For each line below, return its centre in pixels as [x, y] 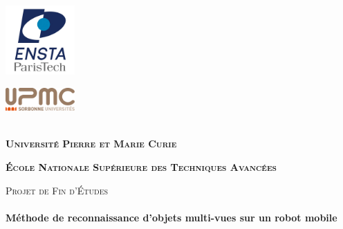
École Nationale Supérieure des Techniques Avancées [141, 166]
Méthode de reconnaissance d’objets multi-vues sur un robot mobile [171, 217]
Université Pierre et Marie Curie [91, 144]
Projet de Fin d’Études [57, 190]
